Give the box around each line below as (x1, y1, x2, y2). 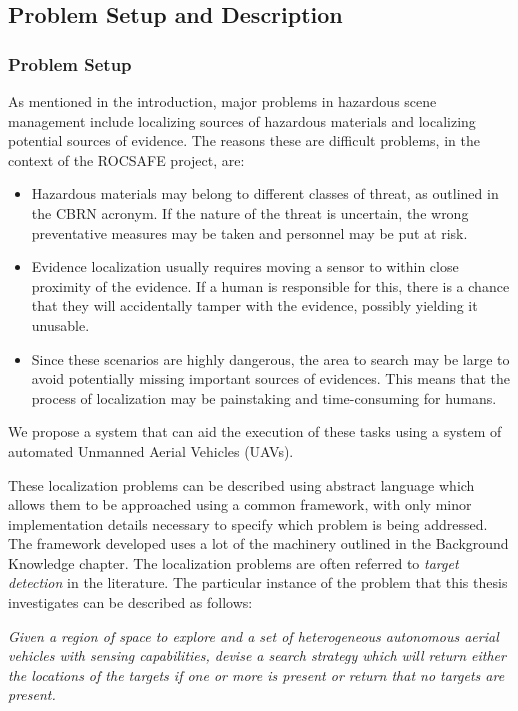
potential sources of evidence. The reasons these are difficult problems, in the (8, 130, 480, 151)
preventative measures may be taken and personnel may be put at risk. (31, 222, 468, 243)
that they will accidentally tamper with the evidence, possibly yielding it (31, 295, 478, 316)
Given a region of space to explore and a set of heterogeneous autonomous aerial (8, 625, 499, 646)
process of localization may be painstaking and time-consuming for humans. (31, 387, 497, 408)
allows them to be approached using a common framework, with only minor (8, 494, 472, 515)
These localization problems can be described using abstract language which (8, 474, 475, 495)
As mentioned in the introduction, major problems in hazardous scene (8, 91, 437, 111)
